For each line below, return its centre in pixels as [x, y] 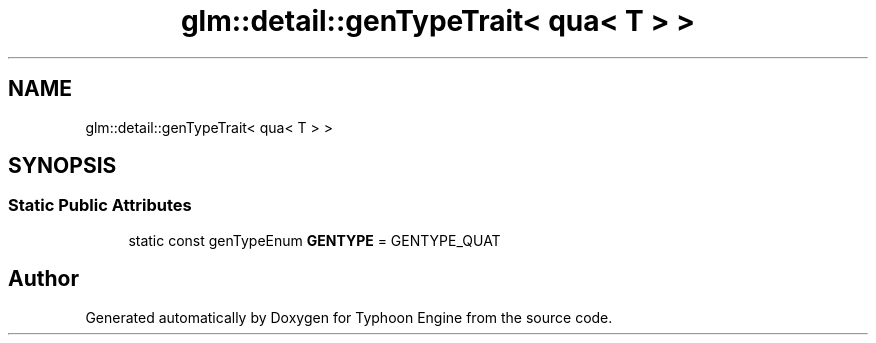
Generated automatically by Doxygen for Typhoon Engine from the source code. [349, 317]
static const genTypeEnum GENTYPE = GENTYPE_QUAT [314, 240]
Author [43, 279]
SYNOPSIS [62, 166]
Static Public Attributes [100, 205]
